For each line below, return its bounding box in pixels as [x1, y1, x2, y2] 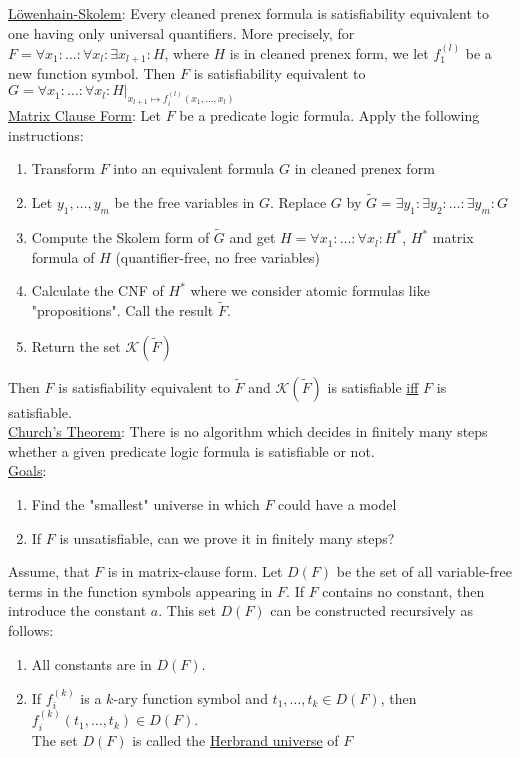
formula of [31, 246, 95, 267]
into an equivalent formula [113, 158, 275, 179]
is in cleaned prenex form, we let [229, 43, 429, 63]
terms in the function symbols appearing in [8, 580, 273, 601]
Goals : [8, 460, 47, 481]
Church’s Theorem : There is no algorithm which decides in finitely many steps [8, 421, 488, 442]
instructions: [8, 124, 84, 145]
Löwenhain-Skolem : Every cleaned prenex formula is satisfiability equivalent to [8, 3, 490, 23]
